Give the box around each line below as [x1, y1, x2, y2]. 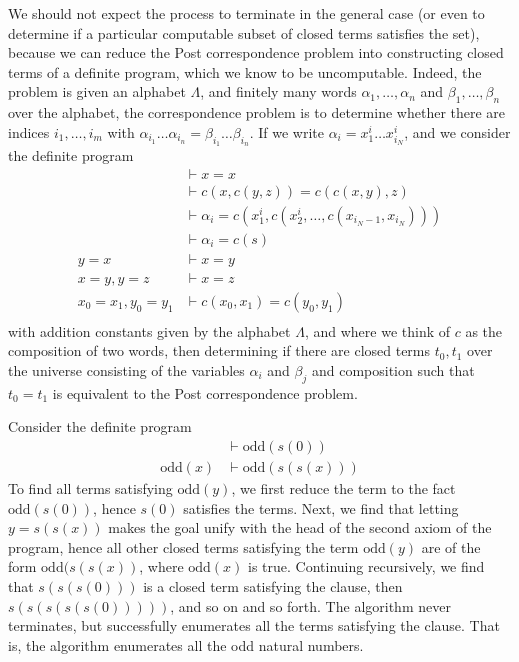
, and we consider [404, 121, 511, 142]
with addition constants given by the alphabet [8, 320, 291, 341]
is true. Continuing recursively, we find [248, 556, 485, 577]
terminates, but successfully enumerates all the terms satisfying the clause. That [8, 615, 500, 636]
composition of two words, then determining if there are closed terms [8, 340, 431, 361]
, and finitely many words [200, 81, 357, 102]
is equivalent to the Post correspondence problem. [52, 382, 358, 403]
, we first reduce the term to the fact [231, 478, 456, 499]
